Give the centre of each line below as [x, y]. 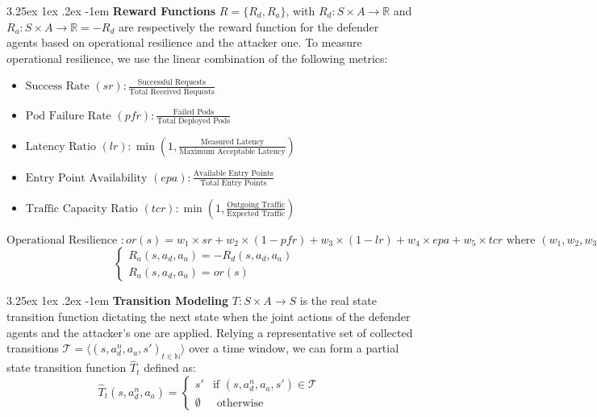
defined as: [170, 367]
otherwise [240, 404]
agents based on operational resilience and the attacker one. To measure [184, 42]
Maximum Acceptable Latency [232, 151]
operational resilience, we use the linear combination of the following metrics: [197, 58]
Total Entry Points [234, 183]
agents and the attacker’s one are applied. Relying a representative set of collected [210, 332]
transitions [33, 348]
